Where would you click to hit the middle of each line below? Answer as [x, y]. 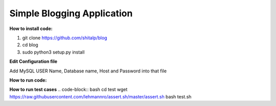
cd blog [30, 45]
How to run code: [28, 80]
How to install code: [31, 29]
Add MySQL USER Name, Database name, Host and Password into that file [88, 71]
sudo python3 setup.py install [53, 52]
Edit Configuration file [33, 62]
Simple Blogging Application [71, 13]
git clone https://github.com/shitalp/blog [65, 38]
